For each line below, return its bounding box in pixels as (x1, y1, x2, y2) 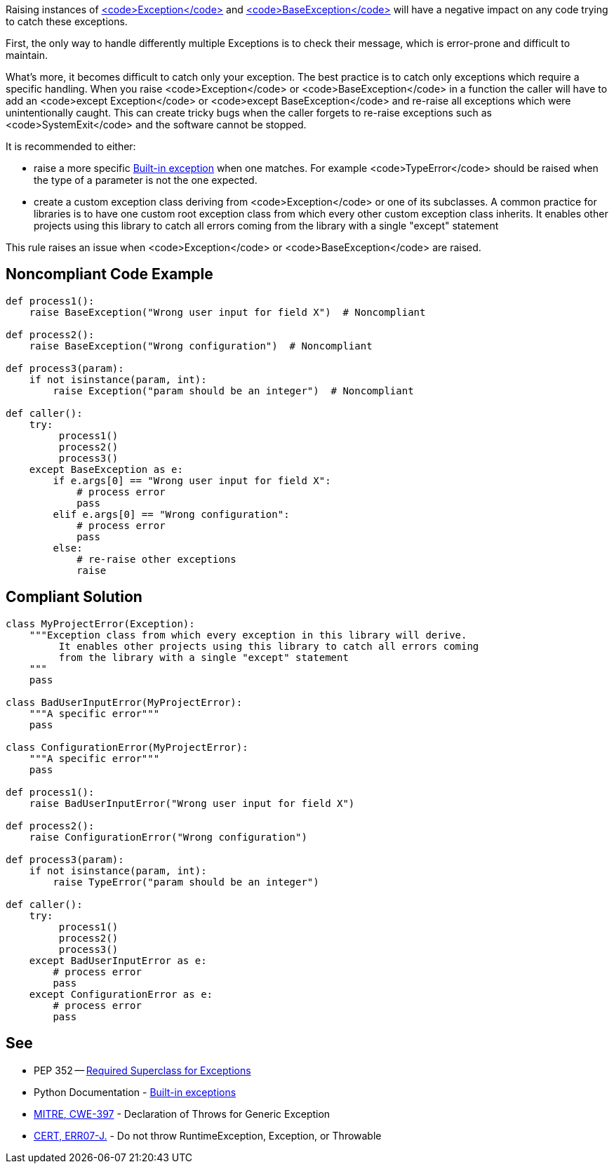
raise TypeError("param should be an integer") (53, 876, 319, 888)
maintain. (6, 49, 48, 61)
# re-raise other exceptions (76, 553, 236, 565)
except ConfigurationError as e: (29, 988, 213, 1000)
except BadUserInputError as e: (29, 954, 207, 966)
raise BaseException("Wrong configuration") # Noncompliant (29, 340, 373, 352)
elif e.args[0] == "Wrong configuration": (53, 508, 290, 520)
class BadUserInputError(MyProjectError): (6, 696, 243, 708)
